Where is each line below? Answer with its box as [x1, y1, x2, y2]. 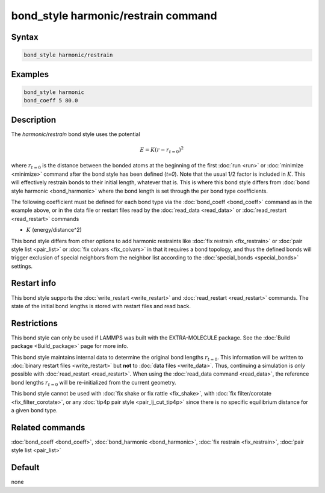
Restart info [11, 278, 57, 288]
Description [11, 114, 57, 125]
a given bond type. [11, 407, 58, 414]
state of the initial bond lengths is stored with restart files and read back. [11, 302, 191, 309]
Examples [11, 69, 49, 79]
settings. [11, 262, 33, 270]
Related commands [11, 422, 85, 433]
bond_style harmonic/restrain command [11, 9, 217, 22]
